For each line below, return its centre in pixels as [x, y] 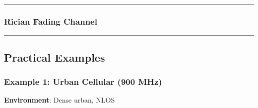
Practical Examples [55, 57]
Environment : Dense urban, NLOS [60, 100]
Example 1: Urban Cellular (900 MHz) [83, 81]
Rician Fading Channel [51, 21]
